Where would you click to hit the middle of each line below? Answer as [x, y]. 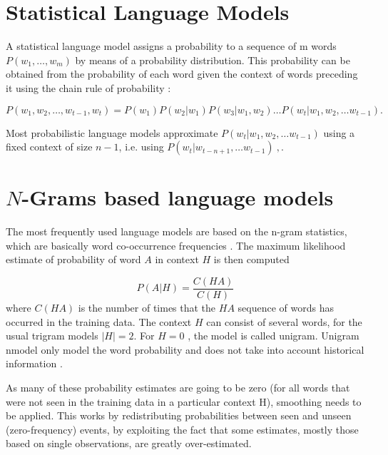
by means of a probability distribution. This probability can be [213, 60]
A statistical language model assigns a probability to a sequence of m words [171, 46]
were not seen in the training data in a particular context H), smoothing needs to [184, 401]
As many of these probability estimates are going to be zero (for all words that [178, 388]
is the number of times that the [147, 308]
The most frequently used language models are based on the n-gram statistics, [177, 231]
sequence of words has [286, 308]
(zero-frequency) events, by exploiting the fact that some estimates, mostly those [182, 429]
